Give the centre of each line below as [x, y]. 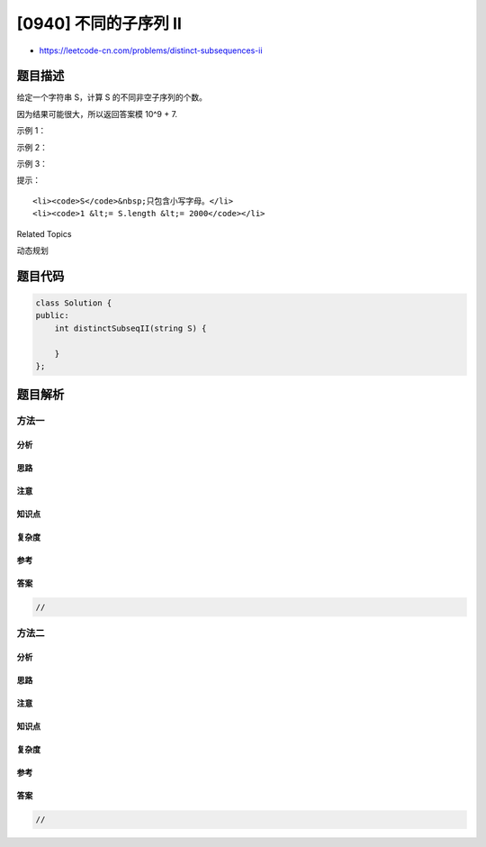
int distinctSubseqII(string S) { [130, 328]
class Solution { [74, 303]
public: [52, 316]
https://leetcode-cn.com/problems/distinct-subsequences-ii [151, 50]
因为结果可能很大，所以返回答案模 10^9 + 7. [97, 114]
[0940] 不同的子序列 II [99, 23]
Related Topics [44, 233]
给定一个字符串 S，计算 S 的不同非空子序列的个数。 [112, 97]
